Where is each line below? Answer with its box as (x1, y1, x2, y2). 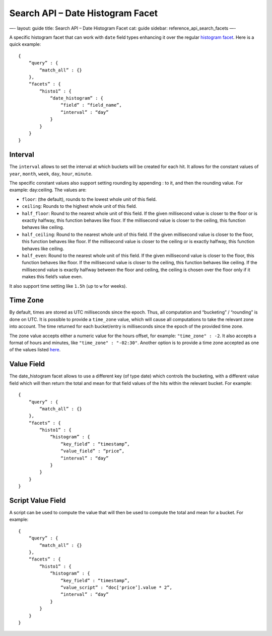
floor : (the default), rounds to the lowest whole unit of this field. (22, 196, 157, 202)
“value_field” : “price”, (60, 448, 125, 454)
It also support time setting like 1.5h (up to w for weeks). (9, 283, 127, 289)
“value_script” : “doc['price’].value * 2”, (60, 585, 172, 590)
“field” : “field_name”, (60, 102, 122, 108)
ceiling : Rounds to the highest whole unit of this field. (22, 203, 137, 209)
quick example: (9, 41, 41, 47)
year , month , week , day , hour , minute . (9, 171, 93, 177)
